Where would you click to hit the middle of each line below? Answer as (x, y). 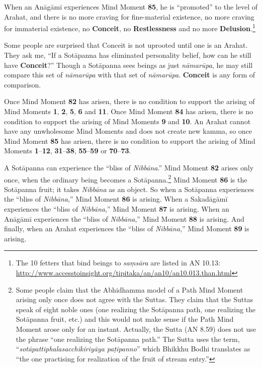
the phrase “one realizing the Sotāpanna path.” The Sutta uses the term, (128, 339)
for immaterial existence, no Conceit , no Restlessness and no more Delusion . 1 (130, 27)
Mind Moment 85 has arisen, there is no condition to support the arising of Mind (130, 141)
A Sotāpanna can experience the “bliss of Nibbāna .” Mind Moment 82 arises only (129, 167)
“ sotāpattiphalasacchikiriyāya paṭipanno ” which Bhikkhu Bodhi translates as (133, 349)
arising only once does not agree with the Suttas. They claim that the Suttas (135, 299)
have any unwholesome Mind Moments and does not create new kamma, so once (128, 131)
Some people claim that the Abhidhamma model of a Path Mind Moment (129, 289)
